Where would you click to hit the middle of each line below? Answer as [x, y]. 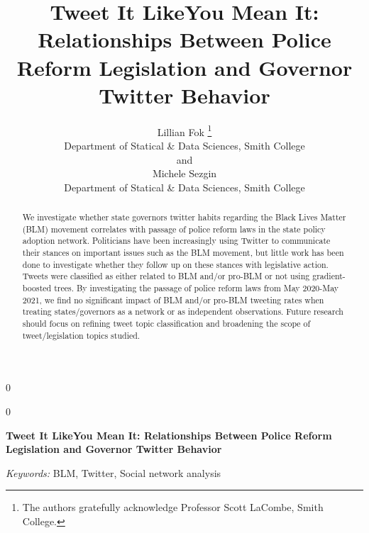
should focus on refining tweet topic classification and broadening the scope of [166, 324]
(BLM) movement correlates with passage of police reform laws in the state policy [174, 229]
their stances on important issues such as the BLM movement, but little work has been [183, 253]
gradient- [329, 276]
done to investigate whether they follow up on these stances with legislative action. [175, 264]
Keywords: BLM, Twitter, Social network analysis [114, 472]
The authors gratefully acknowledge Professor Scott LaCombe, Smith [173, 507]
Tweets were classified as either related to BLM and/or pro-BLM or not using [166, 276]
